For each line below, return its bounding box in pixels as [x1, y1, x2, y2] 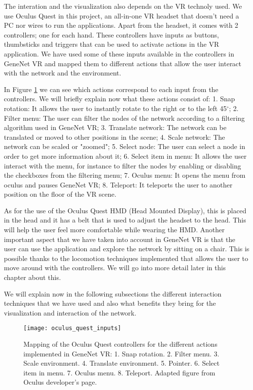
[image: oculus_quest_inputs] [23, 325, 121, 332]
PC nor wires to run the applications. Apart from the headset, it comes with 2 [4, 20, 238, 30]
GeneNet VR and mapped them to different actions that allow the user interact [4, 58, 242, 68]
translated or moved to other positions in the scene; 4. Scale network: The [4, 131, 225, 142]
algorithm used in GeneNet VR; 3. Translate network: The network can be [4, 122, 227, 132]
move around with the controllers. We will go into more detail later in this [4, 262, 226, 273]
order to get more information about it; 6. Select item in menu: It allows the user [4, 150, 247, 161]
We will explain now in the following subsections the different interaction [4, 288, 222, 298]
